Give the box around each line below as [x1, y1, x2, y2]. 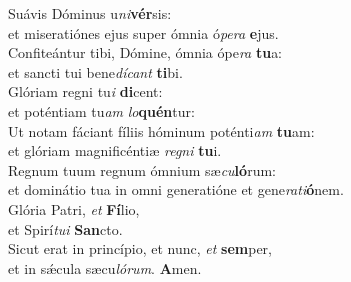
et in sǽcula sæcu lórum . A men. [8, 257, 202, 278]
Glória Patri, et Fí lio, [8, 198, 140, 219]
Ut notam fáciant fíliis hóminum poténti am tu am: [8, 120, 315, 141]
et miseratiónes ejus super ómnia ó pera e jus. [8, 22, 279, 43]
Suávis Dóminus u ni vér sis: [8, 3, 172, 23]
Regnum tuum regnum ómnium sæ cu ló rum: [8, 159, 276, 180]
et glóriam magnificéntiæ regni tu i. [8, 140, 222, 161]
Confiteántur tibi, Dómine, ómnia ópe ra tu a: [8, 42, 283, 63]
